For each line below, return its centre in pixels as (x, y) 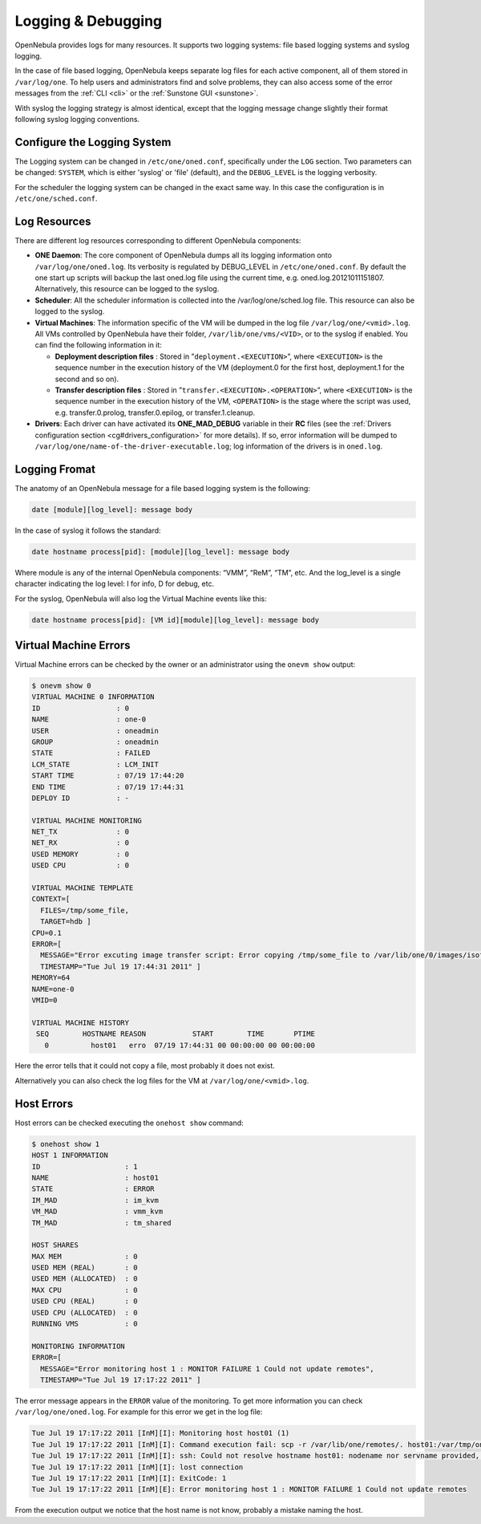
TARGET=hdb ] (66, 922)
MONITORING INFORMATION (79, 1346)
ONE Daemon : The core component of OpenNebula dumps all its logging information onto (184, 255)
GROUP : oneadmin (95, 742)
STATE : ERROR (93, 1189)
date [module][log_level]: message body (112, 509)
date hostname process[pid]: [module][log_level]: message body (161, 551)
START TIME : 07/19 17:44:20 (108, 776)
